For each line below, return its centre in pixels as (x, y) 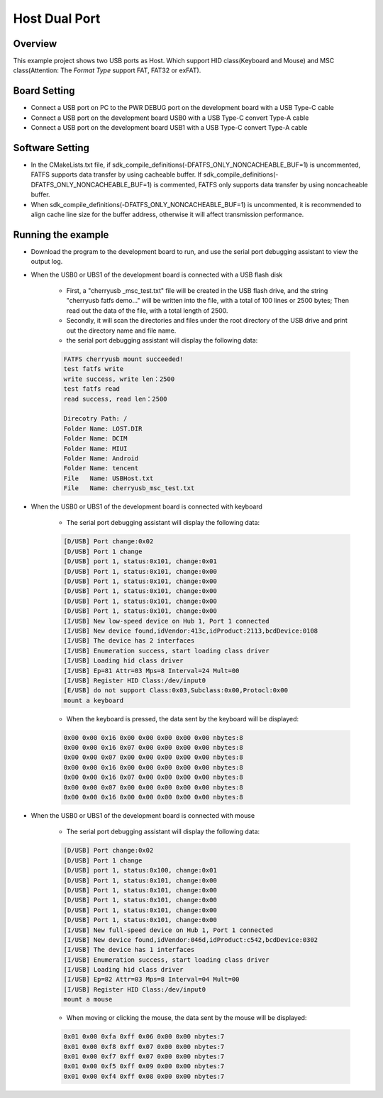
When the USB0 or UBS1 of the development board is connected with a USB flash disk (157, 274)
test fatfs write (94, 369)
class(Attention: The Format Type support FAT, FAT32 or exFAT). (107, 70)
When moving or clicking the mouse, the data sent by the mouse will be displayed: (187, 1018)
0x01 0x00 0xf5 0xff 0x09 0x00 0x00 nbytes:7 (144, 1066)
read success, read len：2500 (115, 399)
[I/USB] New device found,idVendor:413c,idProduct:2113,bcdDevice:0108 (191, 631)
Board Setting (44, 91)
